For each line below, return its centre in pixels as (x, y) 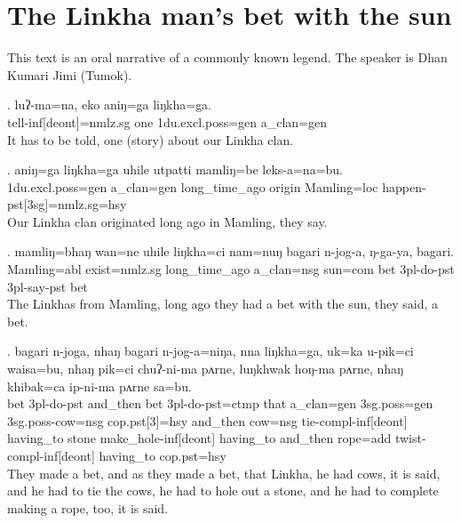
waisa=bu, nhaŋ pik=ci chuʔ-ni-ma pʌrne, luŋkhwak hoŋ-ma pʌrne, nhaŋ (206, 369)
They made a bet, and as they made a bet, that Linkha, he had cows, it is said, (224, 473)
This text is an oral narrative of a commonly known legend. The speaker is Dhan (227, 57)
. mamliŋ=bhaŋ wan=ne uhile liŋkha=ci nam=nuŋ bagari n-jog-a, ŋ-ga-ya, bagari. (230, 251)
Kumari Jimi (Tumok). (70, 74)
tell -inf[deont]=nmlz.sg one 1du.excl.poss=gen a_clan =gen (167, 121)
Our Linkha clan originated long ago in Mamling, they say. (167, 221)
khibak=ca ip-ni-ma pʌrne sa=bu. (99, 386)
